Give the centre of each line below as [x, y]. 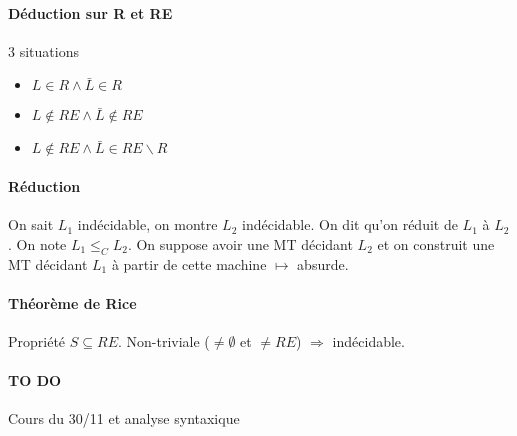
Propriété [37, 340]
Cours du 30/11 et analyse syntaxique [124, 418]
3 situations [43, 50]
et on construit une [436, 243]
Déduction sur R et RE [90, 12]
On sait [31, 224]
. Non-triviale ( [163, 340]
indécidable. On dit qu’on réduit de [349, 224]
